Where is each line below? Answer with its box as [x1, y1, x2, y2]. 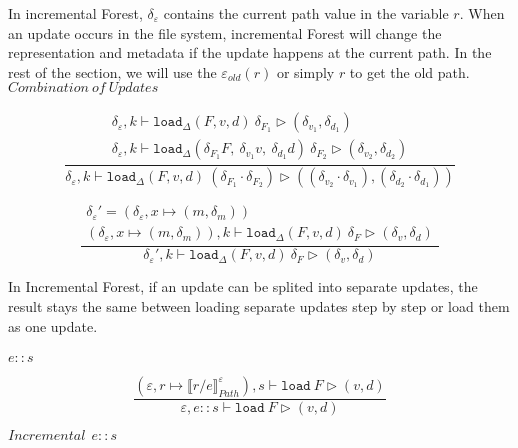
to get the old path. [349, 61, 470, 82]
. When [459, 3, 505, 23]
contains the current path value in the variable [163, 3, 449, 23]
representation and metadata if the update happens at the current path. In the [8, 42, 492, 63]
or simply [276, 61, 335, 82]
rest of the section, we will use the [8, 61, 217, 82]
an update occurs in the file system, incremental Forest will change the [8, 22, 442, 43]
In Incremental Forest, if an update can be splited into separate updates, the [8, 276, 478, 297]
